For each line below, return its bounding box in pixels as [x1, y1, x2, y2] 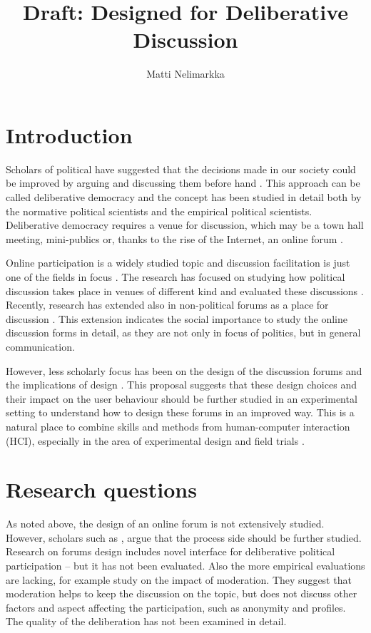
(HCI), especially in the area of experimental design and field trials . [6, 433, 305, 448]
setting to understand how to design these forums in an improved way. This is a [6, 405, 355, 420]
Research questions [6, 475, 197, 504]
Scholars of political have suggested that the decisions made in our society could [6, 161, 356, 176]
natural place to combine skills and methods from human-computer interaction [6, 418, 350, 433]
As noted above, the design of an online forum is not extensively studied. [6, 516, 325, 531]
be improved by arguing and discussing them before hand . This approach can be [6, 175, 360, 190]
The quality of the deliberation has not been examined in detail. [6, 614, 287, 629]
